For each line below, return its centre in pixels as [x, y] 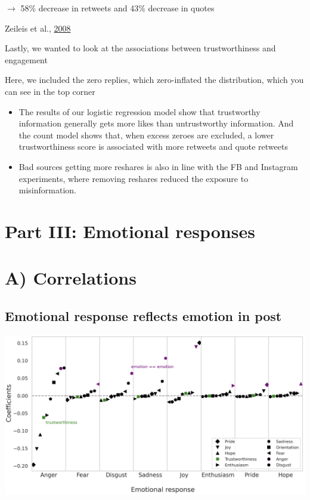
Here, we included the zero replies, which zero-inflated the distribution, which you [154, 80]
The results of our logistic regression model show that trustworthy [139, 111]
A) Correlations [71, 278]
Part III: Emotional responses [130, 231]
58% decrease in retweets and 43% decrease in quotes [117, 8]
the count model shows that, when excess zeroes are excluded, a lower [146, 135]
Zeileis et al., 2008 [38, 28]
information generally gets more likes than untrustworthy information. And [156, 123]
